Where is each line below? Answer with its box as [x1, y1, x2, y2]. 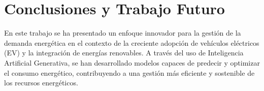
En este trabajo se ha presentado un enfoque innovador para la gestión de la [4, 27, 241, 38]
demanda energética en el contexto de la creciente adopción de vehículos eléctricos [4, 37, 259, 48]
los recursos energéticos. [4, 77, 78, 88]
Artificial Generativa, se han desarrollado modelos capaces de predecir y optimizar [4, 57, 260, 68]
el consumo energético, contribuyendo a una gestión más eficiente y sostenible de [4, 67, 255, 78]
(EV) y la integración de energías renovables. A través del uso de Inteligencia [4, 47, 244, 58]
